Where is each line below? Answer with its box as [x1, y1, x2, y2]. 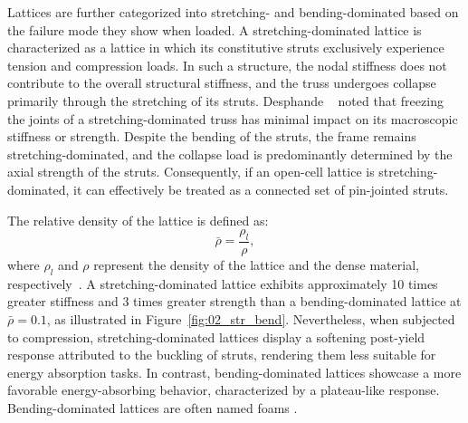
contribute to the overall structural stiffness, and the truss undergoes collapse [7, 73, 436, 92]
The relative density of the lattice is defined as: [7, 210, 269, 229]
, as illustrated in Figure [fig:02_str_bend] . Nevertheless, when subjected [46, 309, 455, 328]
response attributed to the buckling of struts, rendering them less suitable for [7, 345, 436, 364]
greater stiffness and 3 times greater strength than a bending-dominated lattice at [7, 292, 462, 311]
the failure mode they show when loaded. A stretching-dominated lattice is [7, 20, 422, 39]
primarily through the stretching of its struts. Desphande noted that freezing [7, 91, 444, 110]
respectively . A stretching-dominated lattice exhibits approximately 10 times [7, 274, 438, 293]
